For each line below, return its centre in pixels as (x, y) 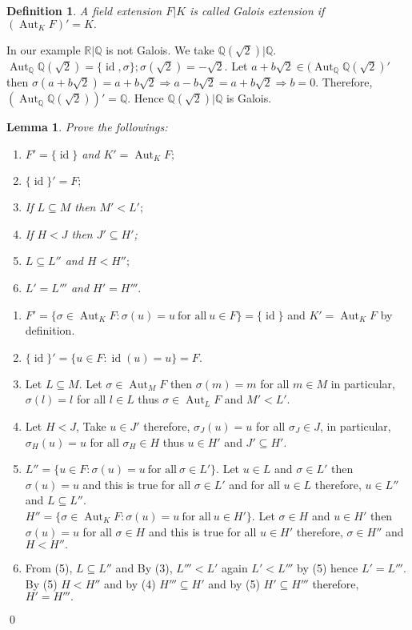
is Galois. (249, 98)
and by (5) (234, 583)
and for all (254, 484)
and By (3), (144, 568)
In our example (44, 49)
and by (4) (130, 583)
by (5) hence (328, 568)
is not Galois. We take (160, 49)
